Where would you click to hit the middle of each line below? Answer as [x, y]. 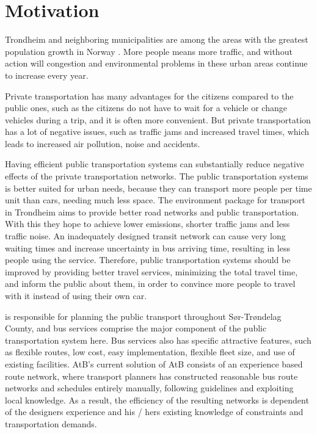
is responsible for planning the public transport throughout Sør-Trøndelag [143, 316]
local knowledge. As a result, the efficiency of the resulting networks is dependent [157, 400]
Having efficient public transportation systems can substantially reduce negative [155, 164]
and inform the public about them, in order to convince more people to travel [150, 284]
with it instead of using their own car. [76, 295]
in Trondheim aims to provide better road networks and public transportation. [152, 212]
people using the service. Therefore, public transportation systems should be [148, 260]
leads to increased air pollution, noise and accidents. [103, 143]
